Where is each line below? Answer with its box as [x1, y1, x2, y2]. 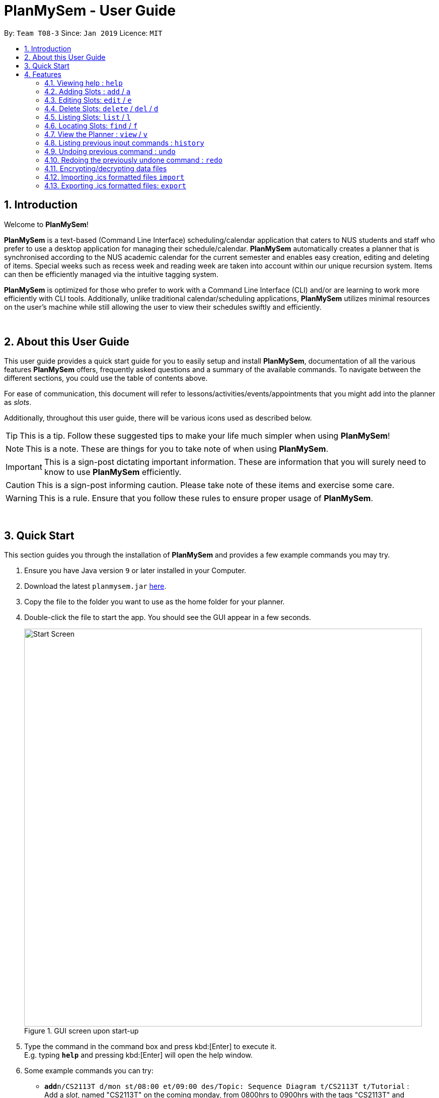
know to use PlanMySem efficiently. [44, 467, 182, 477]
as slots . [4, 398, 32, 407]
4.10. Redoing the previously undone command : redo [44, 155, 223, 164]
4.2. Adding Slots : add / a [44, 87, 131, 96]
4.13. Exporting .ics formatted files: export [44, 181, 186, 190]
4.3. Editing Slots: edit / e [44, 95, 132, 104]
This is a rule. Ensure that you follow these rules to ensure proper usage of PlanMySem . [39, 493, 374, 504]
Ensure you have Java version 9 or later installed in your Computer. [24, 566, 246, 575]
